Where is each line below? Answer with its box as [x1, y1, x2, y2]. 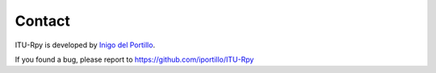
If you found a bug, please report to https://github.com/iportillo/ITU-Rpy [15, 55, 254, 64]
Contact [15, 12, 70, 30]
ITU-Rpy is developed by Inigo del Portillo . [15, 40, 156, 50]
